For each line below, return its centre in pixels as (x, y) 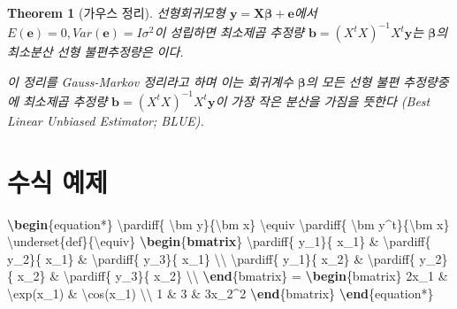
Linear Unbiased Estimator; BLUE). (106, 120)
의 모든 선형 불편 (352, 81)
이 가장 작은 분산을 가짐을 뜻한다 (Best (323, 100)
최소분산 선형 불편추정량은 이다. (95, 52)
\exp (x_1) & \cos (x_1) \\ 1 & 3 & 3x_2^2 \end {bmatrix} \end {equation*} (221, 293)
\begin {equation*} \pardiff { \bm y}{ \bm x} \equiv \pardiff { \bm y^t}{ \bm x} (228, 224)
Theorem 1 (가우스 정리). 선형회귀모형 (116, 12)
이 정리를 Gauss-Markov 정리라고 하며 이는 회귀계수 (150, 81)
